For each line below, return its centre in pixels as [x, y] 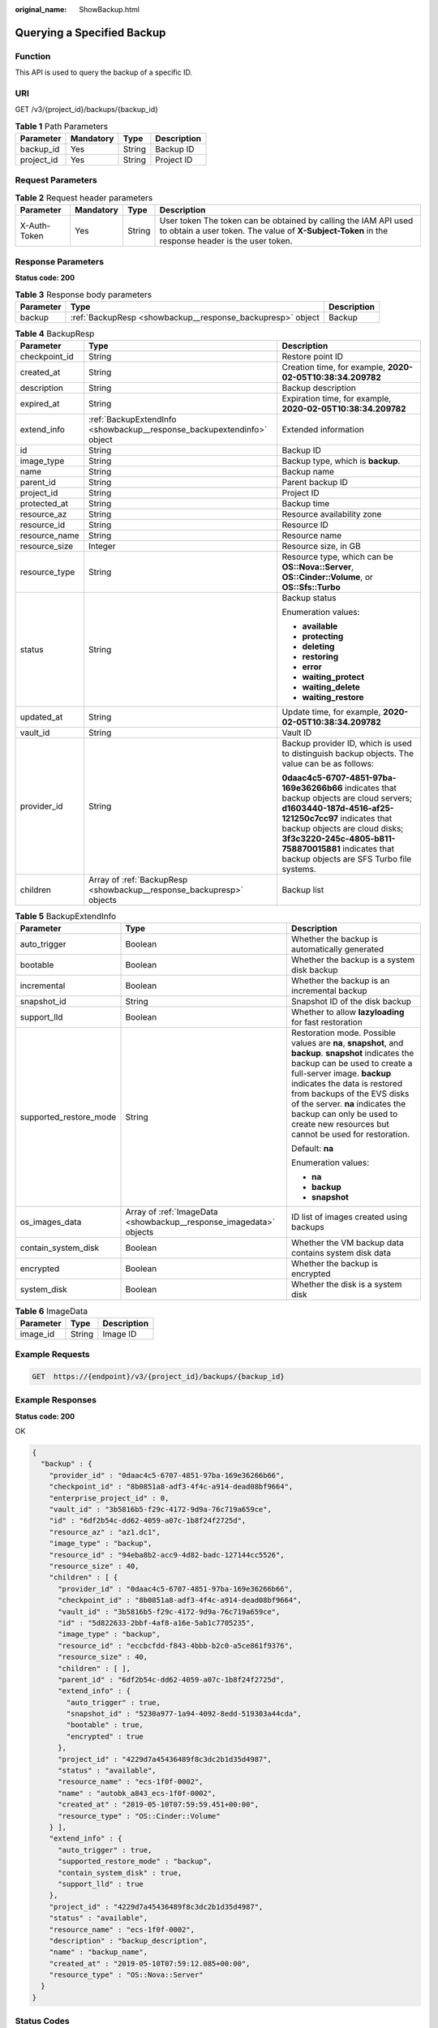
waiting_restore [333, 698]
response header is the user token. [226, 241]
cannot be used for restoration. [350, 1134]
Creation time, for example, [334, 367]
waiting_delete [331, 687]
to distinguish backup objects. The [348, 754]
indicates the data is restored [347, 1084]
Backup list [303, 890]
